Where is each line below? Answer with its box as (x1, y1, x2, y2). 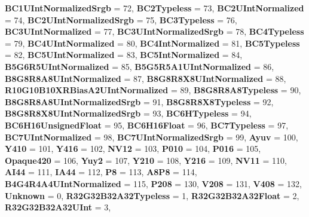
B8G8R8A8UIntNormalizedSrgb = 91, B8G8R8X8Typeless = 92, (5, 95, 274, 108)
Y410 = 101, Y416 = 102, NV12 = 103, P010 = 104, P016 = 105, (5, 142, 261, 155)
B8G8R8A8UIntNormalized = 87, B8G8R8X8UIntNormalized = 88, (5, 72, 286, 84)
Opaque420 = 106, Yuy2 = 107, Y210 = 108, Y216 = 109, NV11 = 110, (5, 154, 287, 166)
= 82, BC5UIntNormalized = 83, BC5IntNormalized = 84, (5, 48, 243, 61)
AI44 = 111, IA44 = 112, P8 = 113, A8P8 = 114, (5, 166, 197, 178)
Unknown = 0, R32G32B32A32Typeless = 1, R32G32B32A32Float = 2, (5, 189, 299, 201)
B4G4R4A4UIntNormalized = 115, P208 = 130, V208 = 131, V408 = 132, (5, 177, 302, 190)
